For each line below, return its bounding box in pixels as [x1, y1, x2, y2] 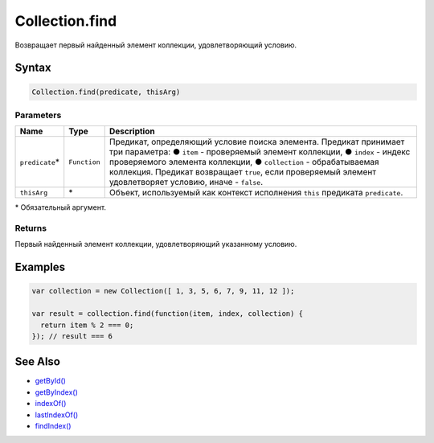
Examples [14, 260, 66, 274]
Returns [14, 223, 47, 234]
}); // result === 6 [31, 331, 113, 341]
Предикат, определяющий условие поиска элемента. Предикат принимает [108, 137, 405, 148]
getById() [35, 376, 66, 386]
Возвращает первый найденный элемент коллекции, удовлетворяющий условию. [14, 40, 297, 50]
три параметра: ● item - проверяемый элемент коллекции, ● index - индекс [108, 146, 411, 158]
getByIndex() [35, 387, 78, 397]
